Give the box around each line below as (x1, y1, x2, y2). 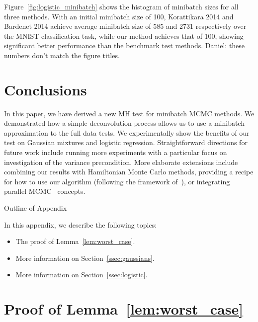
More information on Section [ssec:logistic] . (15, 269, 148, 280)
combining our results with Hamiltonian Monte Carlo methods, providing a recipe (4, 166, 254, 177)
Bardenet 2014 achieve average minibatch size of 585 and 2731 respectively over (4, 21, 247, 31)
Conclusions (4, 79, 87, 99)
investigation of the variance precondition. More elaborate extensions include (4, 157, 238, 167)
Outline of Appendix (4, 203, 67, 213)
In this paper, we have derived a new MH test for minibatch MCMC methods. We (4, 108, 255, 118)
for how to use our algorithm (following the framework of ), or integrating (4, 176, 230, 186)
